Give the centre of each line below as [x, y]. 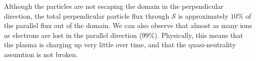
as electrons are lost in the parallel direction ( [73, 35]
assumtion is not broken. [41, 54]
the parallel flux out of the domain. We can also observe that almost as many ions [128, 25]
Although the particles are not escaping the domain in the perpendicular [114, 6]
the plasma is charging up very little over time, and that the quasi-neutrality [120, 45]
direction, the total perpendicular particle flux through [87, 15]
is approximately [203, 15]
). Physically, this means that [199, 35]
